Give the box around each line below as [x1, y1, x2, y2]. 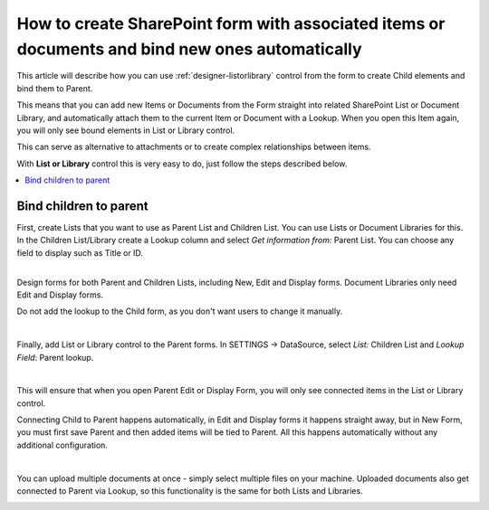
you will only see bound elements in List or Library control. [16, 125, 235, 136]
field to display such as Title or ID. [16, 247, 144, 258]
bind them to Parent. [16, 82, 93, 94]
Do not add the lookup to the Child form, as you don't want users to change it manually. [16, 306, 343, 316]
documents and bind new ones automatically [16, 39, 362, 59]
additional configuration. [16, 439, 109, 450]
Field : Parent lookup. [16, 352, 94, 363]
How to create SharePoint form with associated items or [16, 14, 446, 33]
